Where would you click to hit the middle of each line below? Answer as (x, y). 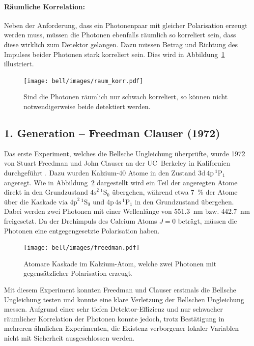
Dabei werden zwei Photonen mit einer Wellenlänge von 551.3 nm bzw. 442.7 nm (127, 211)
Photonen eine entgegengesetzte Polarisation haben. (82, 230)
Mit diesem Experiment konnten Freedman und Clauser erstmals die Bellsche (120, 289)
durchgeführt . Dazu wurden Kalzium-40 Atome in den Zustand (100, 173)
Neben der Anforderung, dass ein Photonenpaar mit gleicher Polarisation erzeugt (126, 25)
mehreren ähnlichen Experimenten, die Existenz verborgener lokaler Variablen (121, 328)
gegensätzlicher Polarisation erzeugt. (78, 273)
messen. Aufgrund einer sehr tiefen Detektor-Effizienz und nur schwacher (113, 309)
